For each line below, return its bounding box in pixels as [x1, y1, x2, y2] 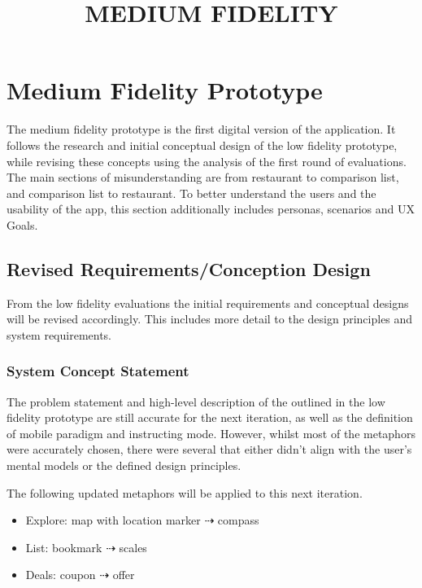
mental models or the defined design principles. [7, 457, 241, 474]
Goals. [7, 216, 38, 233]
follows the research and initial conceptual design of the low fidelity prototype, [7, 136, 398, 153]
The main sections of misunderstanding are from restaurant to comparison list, [7, 169, 399, 186]
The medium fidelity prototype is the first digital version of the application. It [7, 121, 396, 138]
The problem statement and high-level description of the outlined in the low [7, 393, 385, 410]
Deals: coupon [25, 566, 96, 583]
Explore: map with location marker [25, 511, 201, 529]
